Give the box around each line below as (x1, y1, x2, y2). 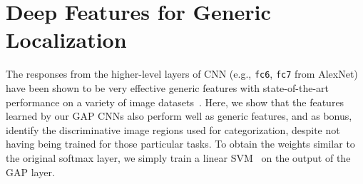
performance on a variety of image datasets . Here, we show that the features (6, 94, 344, 109)
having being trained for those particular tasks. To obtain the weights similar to (6, 136, 355, 151)
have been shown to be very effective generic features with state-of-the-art (6, 80, 329, 95)
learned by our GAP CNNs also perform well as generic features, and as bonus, (6, 108, 352, 123)
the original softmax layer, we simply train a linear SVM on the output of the (6, 150, 351, 165)
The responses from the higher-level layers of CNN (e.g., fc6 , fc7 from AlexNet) (6, 66, 358, 81)
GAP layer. (6, 164, 55, 179)
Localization (6, 25, 127, 54)
